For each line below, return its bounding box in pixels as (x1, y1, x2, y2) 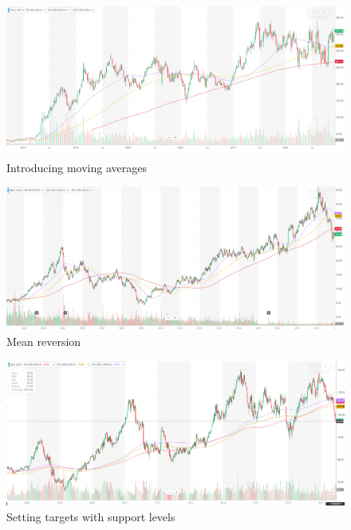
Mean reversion (6, 333, 81, 350)
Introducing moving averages (6, 159, 147, 175)
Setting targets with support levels (6, 508, 175, 525)
